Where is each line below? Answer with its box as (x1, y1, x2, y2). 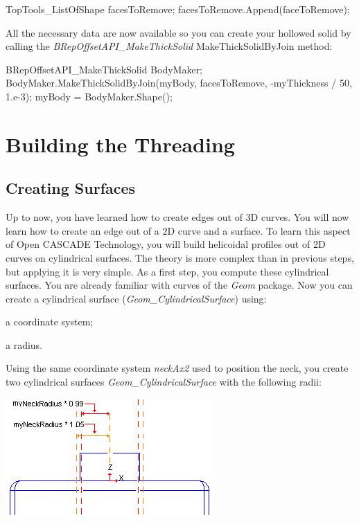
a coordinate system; (6, 314, 94, 329)
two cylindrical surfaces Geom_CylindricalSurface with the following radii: (6, 375, 322, 389)
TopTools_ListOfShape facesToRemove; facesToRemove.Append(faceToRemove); (6, 2, 350, 16)
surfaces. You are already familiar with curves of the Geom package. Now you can (6, 278, 353, 292)
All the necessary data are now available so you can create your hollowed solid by (6, 25, 351, 39)
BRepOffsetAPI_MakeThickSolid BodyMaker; (6, 62, 203, 76)
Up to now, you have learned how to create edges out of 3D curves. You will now (6, 210, 349, 224)
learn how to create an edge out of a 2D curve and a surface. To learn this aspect (6, 223, 351, 237)
